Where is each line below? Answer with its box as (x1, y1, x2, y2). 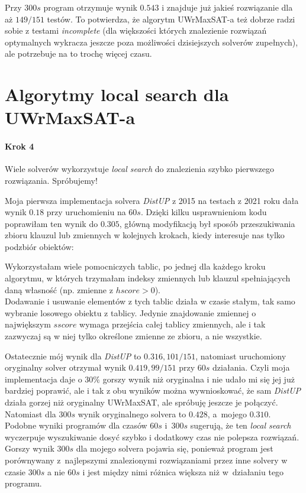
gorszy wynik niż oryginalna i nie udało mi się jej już (102, 372, 295, 385)
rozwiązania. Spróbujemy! (5, 174, 98, 186)
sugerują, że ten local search (190, 419, 291, 432)
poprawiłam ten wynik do (5, 217, 98, 229)
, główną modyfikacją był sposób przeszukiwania (119, 217, 295, 229)
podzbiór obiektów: (5, 240, 74, 252)
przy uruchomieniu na (46, 206, 126, 218)
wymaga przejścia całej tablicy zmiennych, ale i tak (79, 318, 266, 330)
